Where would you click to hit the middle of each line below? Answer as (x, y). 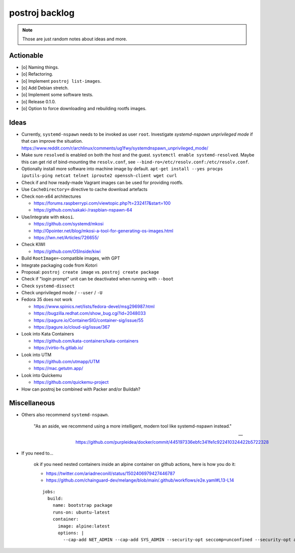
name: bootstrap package (82, 505)
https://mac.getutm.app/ (59, 369)
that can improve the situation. (52, 141)
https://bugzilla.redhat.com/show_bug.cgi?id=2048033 (90, 313)
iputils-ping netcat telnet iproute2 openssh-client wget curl (99, 176)
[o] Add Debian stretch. (45, 88)
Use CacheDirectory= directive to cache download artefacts (84, 189)
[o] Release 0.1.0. (39, 101)
